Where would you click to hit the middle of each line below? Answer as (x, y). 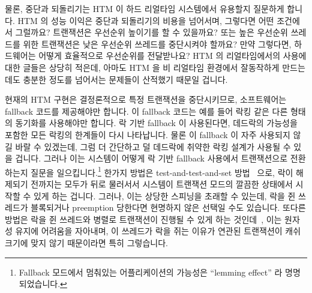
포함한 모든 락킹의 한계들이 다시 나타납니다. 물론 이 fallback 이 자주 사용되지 (148, 134)
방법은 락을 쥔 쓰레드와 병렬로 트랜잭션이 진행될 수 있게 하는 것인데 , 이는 (143, 219)
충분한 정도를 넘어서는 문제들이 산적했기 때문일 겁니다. (125, 79)
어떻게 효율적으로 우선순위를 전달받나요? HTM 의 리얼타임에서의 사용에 (172, 56)
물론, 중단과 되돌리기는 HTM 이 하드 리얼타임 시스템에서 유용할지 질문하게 (145, 8)
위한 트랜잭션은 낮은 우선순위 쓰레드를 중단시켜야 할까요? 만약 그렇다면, (157, 44)
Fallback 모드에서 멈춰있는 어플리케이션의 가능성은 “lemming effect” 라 (151, 272)
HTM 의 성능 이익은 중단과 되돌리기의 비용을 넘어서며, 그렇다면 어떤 (146, 20)
